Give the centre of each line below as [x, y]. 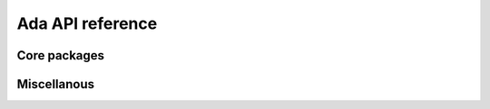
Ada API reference [87, 23]
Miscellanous [56, 84]
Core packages [60, 55]
